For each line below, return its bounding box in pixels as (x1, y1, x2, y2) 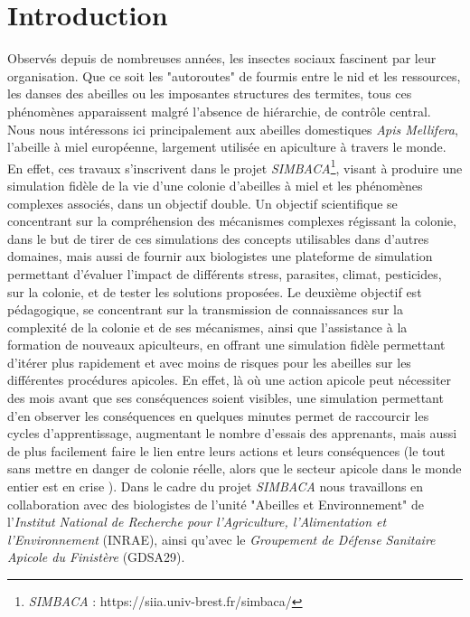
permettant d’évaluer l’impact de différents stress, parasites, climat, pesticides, (7, 264, 442, 283)
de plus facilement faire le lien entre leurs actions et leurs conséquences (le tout (7, 441, 446, 460)
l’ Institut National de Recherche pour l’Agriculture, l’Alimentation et (7, 512, 387, 531)
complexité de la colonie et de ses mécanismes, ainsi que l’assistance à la (7, 317, 408, 336)
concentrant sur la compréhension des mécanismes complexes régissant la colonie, (7, 211, 456, 230)
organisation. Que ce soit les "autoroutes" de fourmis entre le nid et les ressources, (7, 66, 461, 85)
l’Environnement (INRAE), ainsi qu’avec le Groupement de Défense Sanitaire (7, 529, 436, 548)
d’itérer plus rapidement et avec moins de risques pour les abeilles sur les (7, 352, 411, 371)
